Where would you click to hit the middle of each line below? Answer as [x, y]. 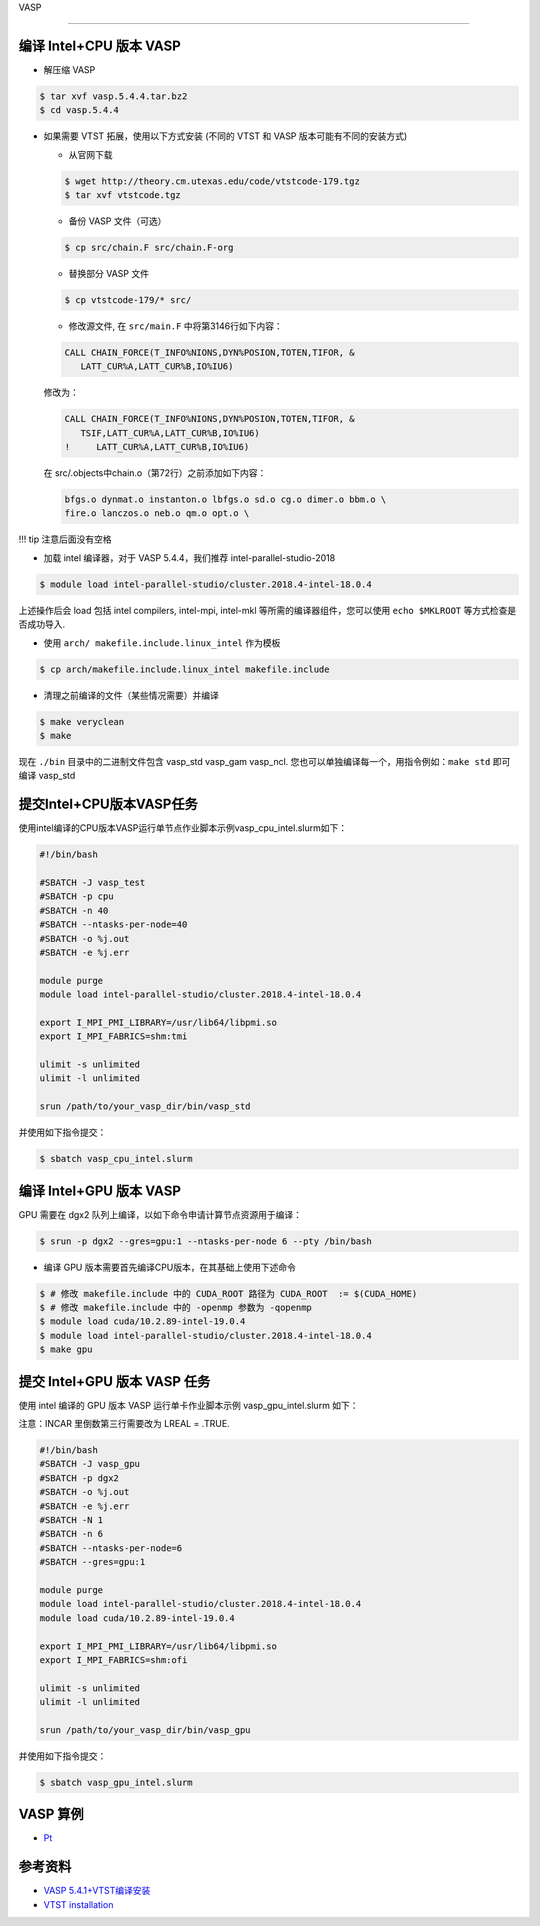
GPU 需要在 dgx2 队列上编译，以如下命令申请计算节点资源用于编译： [160, 1214]
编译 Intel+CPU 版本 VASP [100, 45]
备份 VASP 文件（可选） [117, 221]
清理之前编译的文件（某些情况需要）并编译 [131, 695]
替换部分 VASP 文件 [109, 273]
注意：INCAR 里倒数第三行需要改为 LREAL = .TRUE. [124, 1424]
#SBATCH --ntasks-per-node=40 [113, 924]
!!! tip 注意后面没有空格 [65, 539]
